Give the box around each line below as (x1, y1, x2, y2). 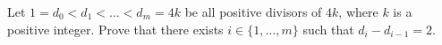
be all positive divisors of (184, 3, 322, 20)
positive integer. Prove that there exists (7, 19, 224, 38)
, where (338, 3, 378, 20)
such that (302, 19, 354, 38)
